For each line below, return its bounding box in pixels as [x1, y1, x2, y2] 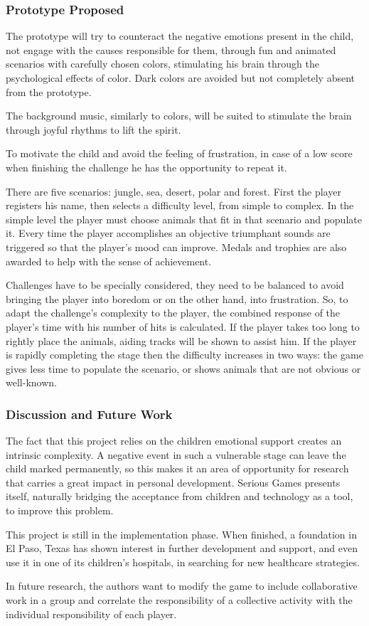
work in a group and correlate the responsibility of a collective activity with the [6, 593, 353, 608]
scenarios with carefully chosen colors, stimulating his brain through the [6, 56, 319, 71]
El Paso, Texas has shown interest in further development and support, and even [6, 541, 358, 556]
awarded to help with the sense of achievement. [6, 253, 212, 268]
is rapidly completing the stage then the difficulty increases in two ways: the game [6, 347, 363, 362]
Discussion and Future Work [6, 405, 173, 423]
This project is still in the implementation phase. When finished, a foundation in [6, 526, 357, 541]
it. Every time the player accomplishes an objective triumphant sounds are [6, 226, 331, 240]
